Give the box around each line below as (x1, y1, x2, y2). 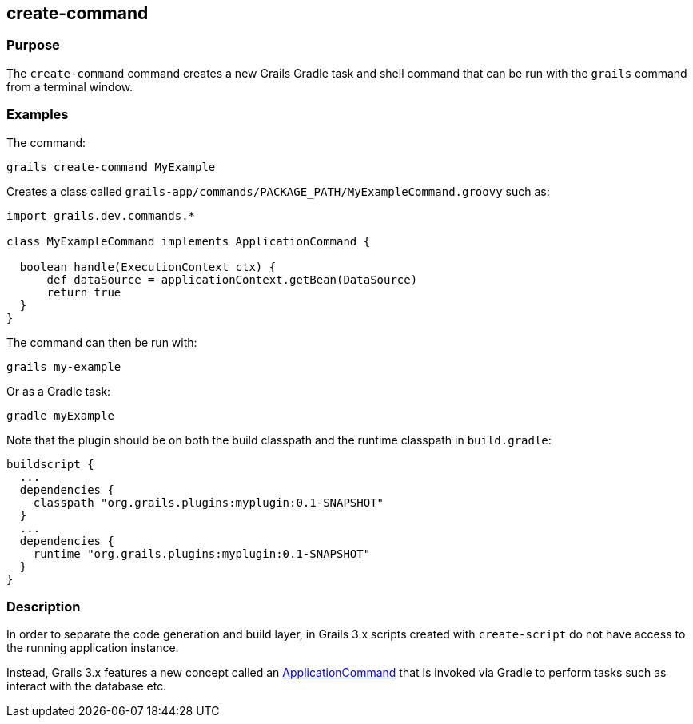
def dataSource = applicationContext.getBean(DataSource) (46, 272, 418, 286)
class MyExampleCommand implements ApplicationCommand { (6, 234, 371, 248)
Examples (6, 106, 69, 123)
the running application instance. (6, 641, 179, 655)
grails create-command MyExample (6, 160, 216, 173)
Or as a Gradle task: (6, 384, 111, 398)
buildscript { (6, 457, 94, 471)
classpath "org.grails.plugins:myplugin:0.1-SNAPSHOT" (33, 495, 384, 509)
